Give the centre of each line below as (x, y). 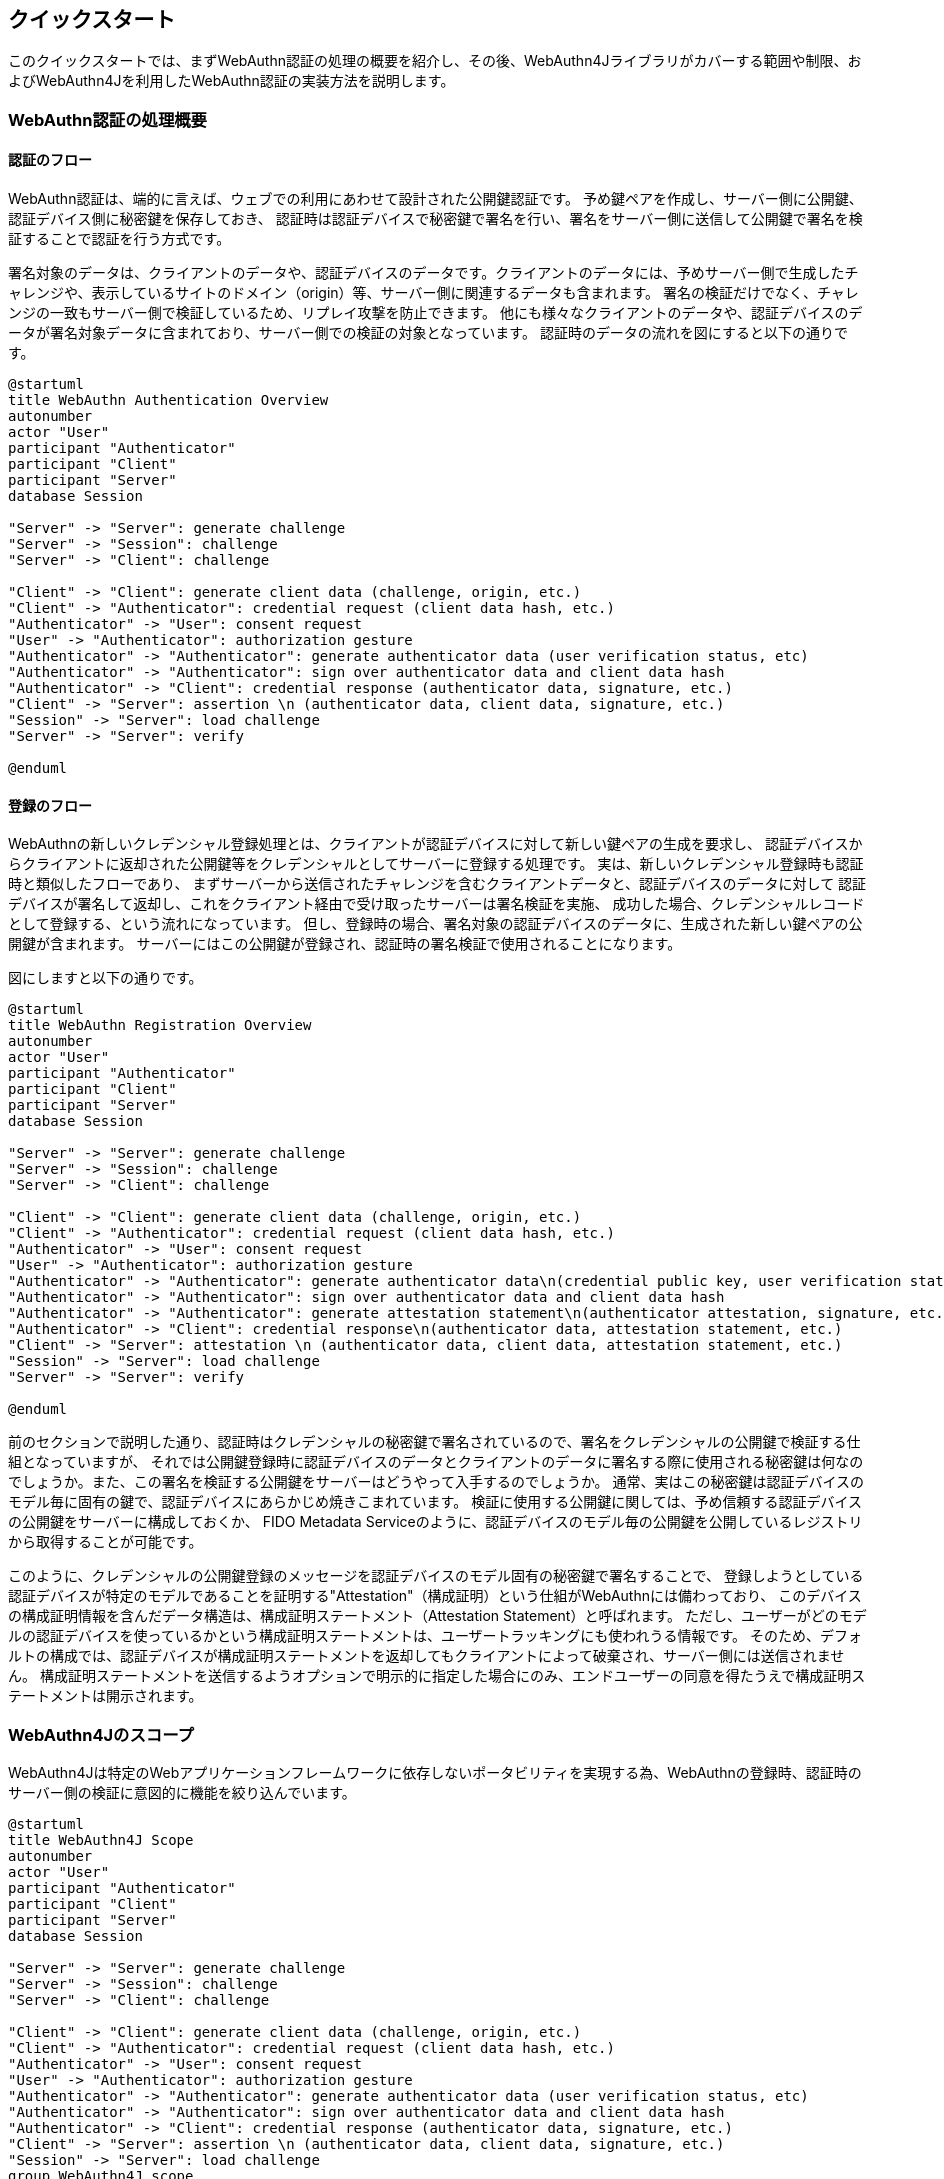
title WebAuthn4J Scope (101, 1839)
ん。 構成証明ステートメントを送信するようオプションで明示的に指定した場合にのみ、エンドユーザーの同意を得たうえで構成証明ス (437, 1676)
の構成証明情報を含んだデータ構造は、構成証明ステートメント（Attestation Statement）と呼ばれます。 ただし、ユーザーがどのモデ (437, 1616)
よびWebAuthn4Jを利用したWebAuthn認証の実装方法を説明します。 (231, 81)
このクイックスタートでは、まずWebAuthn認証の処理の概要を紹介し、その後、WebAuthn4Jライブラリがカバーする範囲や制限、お (435, 61)
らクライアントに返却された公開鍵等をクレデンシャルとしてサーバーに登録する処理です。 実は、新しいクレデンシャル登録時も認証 (436, 864)
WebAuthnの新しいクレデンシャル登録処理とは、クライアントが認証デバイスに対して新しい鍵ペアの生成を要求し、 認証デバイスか (435, 844)
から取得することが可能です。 (105, 1542)
